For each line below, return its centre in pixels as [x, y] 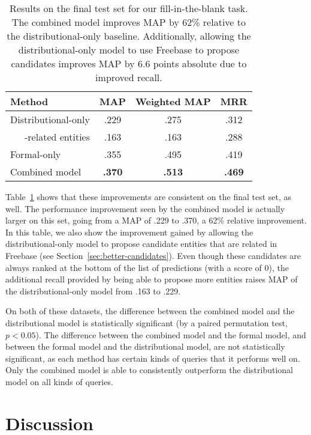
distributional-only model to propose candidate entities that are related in [141, 244]
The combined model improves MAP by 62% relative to [129, 22]
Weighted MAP [173, 101]
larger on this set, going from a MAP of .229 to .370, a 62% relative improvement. [156, 220]
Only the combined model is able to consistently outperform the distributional [149, 370]
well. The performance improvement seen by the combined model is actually [145, 208]
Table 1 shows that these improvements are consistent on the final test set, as [149, 196]
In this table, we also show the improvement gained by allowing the [129, 232]
